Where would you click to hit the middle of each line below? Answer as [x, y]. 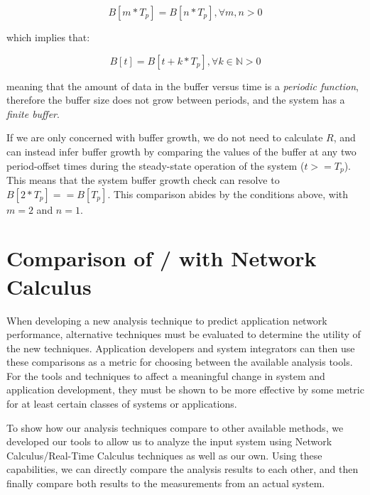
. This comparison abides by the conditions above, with [228, 194]
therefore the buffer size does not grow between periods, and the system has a [176, 100]
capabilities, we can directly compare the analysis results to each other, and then [183, 469]
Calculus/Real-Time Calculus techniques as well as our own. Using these [164, 455]
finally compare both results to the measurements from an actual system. [166, 483]
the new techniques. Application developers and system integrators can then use [181, 348]
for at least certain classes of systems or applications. [122, 404]
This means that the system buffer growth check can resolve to [143, 180]
